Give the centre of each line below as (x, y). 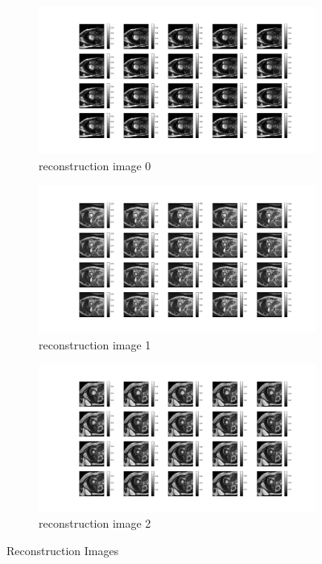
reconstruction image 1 (95, 344)
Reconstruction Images (63, 550)
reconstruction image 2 (95, 523)
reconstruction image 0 (95, 166)
